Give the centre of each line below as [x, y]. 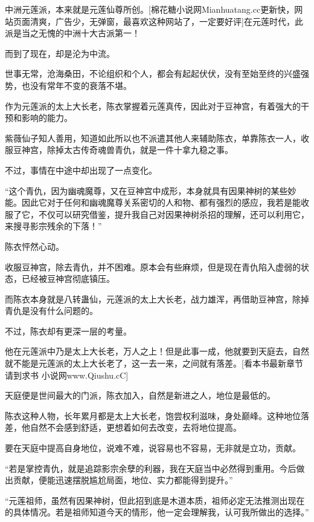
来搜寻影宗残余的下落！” [53, 226]
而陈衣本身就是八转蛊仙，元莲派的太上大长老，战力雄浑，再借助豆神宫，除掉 [157, 299]
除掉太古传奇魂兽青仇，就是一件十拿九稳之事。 [140, 150]
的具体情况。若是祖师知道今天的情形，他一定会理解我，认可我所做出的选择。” [157, 512]
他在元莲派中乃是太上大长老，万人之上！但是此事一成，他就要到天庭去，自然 [157, 351]
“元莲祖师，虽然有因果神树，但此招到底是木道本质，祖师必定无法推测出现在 [155, 500]
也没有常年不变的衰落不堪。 [76, 85]
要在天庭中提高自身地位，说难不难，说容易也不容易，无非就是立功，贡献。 [153, 448]
